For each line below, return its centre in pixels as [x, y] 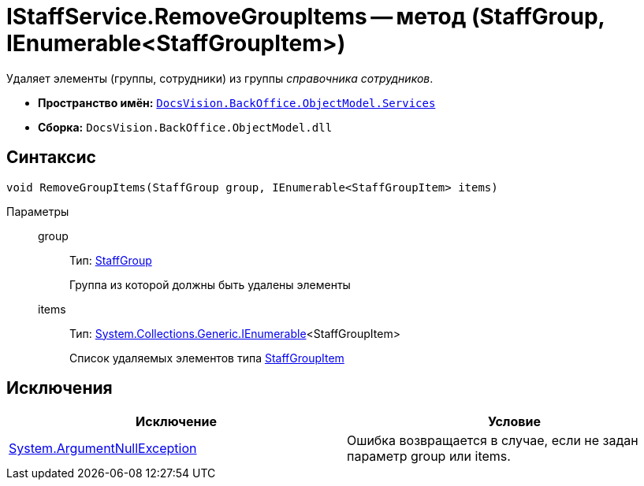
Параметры [38, 211]
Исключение [176, 422]
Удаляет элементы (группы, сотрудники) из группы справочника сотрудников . [220, 78]
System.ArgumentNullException [103, 449]
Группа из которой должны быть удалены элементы [210, 284]
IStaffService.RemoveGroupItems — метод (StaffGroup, [306, 17]
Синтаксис [51, 158]
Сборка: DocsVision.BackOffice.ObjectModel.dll [185, 127]
